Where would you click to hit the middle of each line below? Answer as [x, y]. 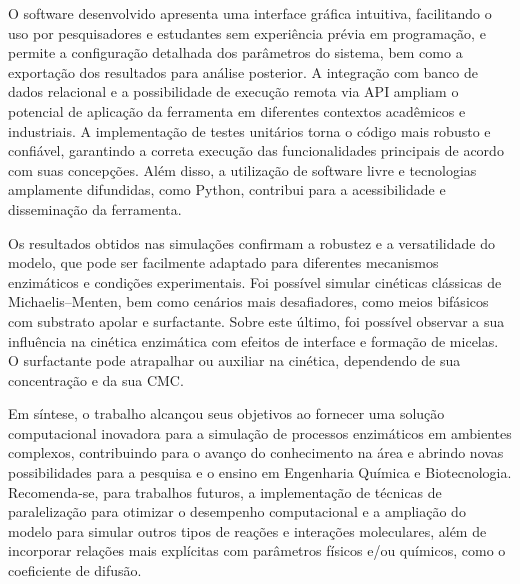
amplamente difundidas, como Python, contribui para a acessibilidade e [227, 189]
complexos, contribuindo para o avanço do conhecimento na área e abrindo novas [256, 452]
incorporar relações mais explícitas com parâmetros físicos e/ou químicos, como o [257, 550]
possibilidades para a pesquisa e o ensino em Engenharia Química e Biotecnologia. [260, 472]
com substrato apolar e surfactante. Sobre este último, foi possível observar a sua [256, 320]
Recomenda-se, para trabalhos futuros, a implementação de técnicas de [225, 491]
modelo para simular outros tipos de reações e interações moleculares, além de [247, 530]
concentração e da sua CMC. [96, 379]
